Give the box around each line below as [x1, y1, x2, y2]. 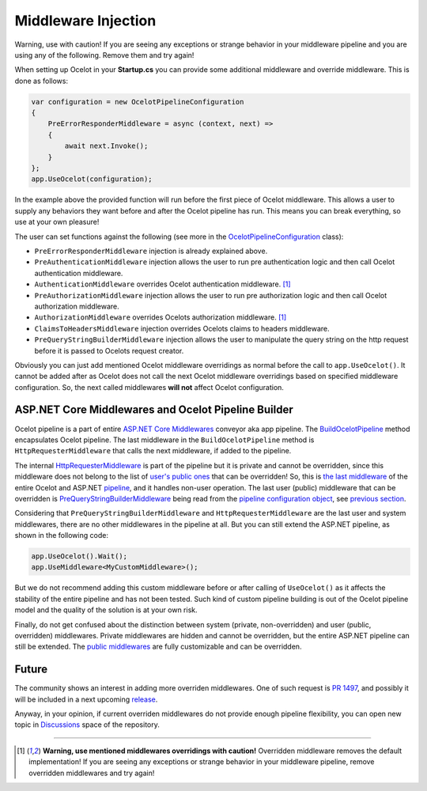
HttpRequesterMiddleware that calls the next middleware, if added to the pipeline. [14, 446, 292, 456]
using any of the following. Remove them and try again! [14, 50, 195, 59]
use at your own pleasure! [14, 218, 100, 227]
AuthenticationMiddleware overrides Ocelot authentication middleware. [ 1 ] [34, 279, 292, 289]
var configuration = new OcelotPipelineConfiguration [31, 97, 244, 106]
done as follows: [14, 76, 69, 85]
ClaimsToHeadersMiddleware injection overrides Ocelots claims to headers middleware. [34, 324, 330, 333]
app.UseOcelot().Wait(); [31, 552, 128, 561]
